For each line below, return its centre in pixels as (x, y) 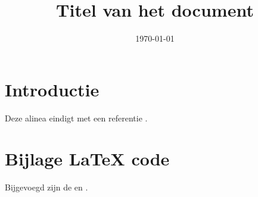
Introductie (52, 89)
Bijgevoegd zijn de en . (46, 187)
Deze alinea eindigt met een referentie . (76, 118)
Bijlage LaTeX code (87, 159)
